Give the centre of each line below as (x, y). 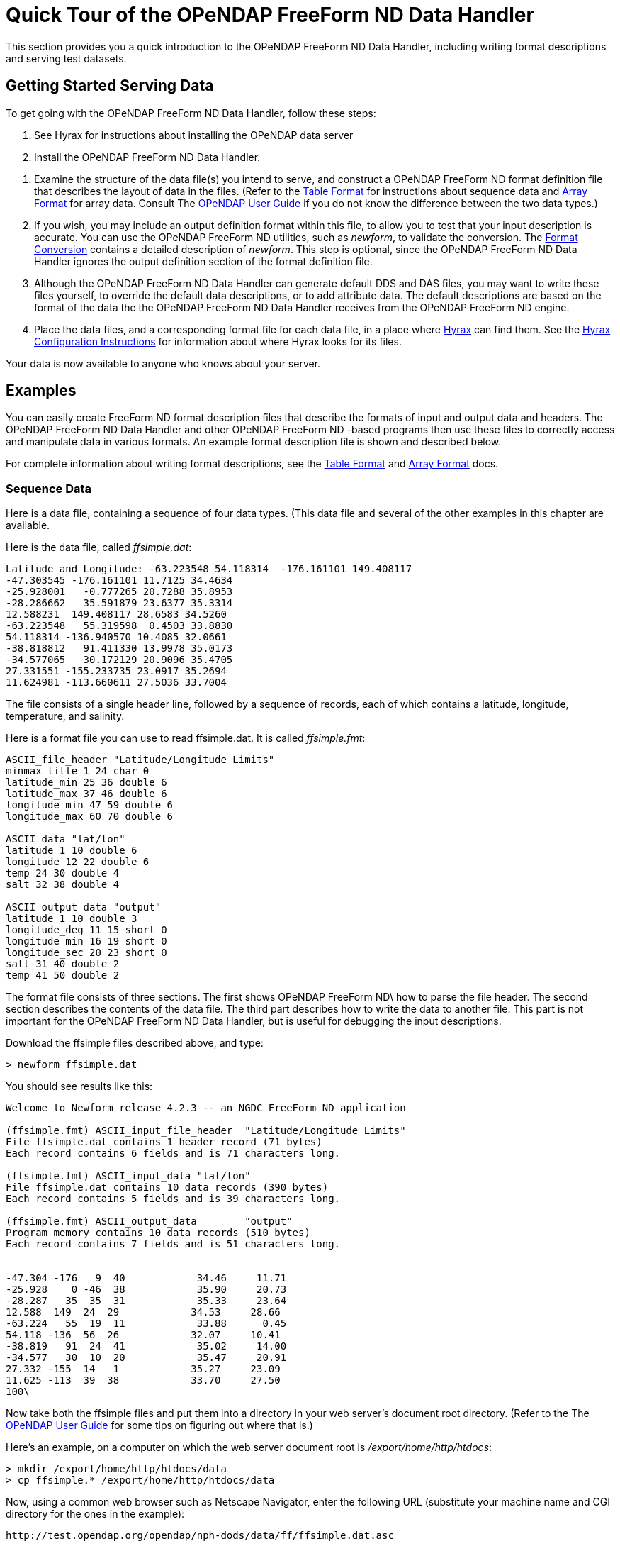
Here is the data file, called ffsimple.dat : (99, 547)
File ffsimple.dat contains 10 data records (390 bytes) (167, 1188)
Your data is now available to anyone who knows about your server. (163, 363)
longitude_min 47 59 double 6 (90, 805)
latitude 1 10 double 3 (72, 919)
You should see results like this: (79, 1086)
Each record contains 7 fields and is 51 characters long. (173, 1244)
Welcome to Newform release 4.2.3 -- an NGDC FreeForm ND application (206, 1108)
